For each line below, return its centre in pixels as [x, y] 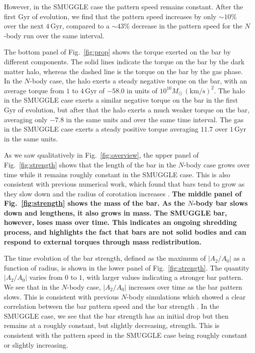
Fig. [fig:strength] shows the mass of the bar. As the [95, 203]
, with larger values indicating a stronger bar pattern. [163, 277]
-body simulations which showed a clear [186, 296]
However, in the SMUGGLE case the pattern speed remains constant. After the [124, 6]
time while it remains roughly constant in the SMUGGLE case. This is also [117, 174]
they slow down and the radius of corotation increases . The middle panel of [123, 193]
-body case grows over [217, 164]
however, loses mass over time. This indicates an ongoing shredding [120, 222]
